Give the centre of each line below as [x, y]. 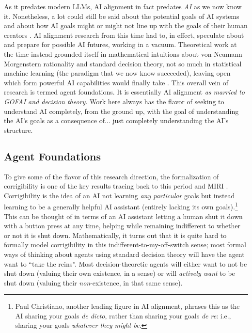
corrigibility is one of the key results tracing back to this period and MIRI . [116, 186]
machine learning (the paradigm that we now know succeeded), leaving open [117, 73]
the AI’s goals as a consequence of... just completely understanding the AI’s [116, 120]
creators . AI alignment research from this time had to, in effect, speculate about [124, 35]
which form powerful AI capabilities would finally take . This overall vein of [116, 82]
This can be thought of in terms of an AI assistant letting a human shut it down [123, 216]
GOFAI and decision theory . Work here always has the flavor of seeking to [114, 101]
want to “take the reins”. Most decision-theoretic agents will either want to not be [126, 263]
